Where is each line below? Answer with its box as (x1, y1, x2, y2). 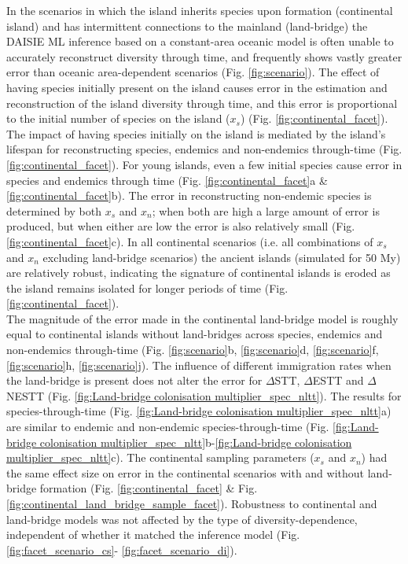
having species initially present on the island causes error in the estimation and (6, 79, 388, 95)
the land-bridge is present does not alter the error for (6, 372, 263, 389)
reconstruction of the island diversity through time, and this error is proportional (6, 94, 398, 111)
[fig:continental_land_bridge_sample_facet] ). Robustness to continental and (6, 496, 377, 511)
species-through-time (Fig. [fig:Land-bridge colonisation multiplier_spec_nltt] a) (6, 403, 391, 419)
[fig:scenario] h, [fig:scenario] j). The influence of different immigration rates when (6, 356, 391, 373)
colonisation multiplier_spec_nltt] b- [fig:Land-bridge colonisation (39, 433, 352, 450)
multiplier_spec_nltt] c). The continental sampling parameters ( (6, 449, 314, 466)
